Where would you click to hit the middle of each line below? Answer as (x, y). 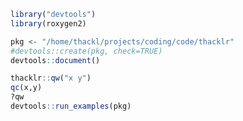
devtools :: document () (55, 60)
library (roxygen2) (48, 23)
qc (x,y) (26, 88)
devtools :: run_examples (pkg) (71, 106)
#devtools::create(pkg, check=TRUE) (86, 51)
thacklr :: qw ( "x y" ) (51, 78)
